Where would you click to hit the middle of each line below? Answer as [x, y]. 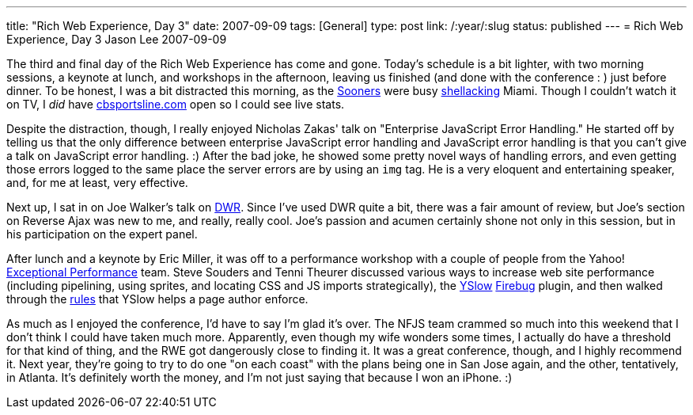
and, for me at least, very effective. [97, 183]
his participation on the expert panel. [102, 234]
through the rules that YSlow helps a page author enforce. [157, 299]
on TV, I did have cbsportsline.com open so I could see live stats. [176, 104]
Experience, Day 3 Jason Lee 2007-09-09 [117, 39]
